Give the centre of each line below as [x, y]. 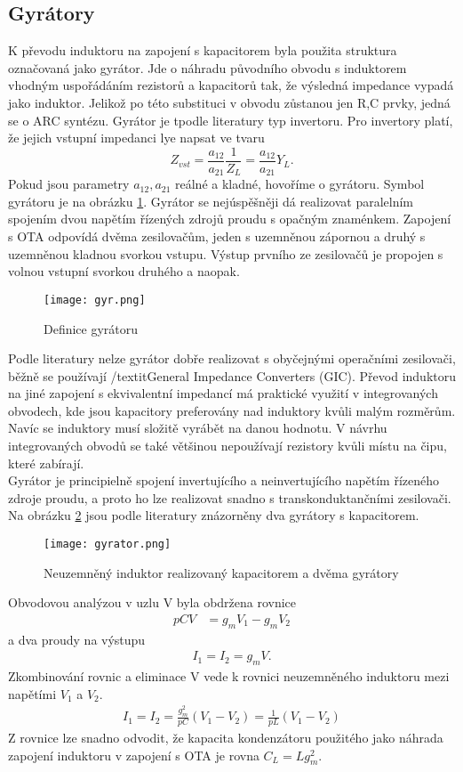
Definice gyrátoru [91, 328]
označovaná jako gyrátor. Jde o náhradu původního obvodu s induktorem [208, 67]
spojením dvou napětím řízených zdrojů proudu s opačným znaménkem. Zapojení [230, 219]
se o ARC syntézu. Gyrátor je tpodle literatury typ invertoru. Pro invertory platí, [231, 120]
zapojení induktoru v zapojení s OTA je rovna [134, 755]
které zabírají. [46, 463]
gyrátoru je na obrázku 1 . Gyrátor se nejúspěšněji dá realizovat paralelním [211, 201]
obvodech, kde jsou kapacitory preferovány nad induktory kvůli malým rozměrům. [232, 410]
